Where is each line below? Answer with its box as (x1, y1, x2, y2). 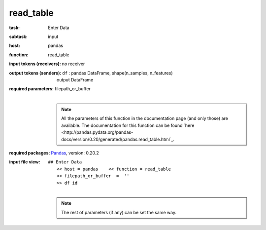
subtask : (9, 34, 28, 39)
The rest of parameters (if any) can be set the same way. (61, 209, 177, 215)
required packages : (9, 150, 50, 156)
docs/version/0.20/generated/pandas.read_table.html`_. (61, 136, 175, 142)
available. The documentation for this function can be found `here (61, 122, 195, 128)
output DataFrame (57, 77, 94, 82)
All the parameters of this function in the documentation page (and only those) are (61, 115, 229, 121)
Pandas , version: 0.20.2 (51, 150, 100, 156)
